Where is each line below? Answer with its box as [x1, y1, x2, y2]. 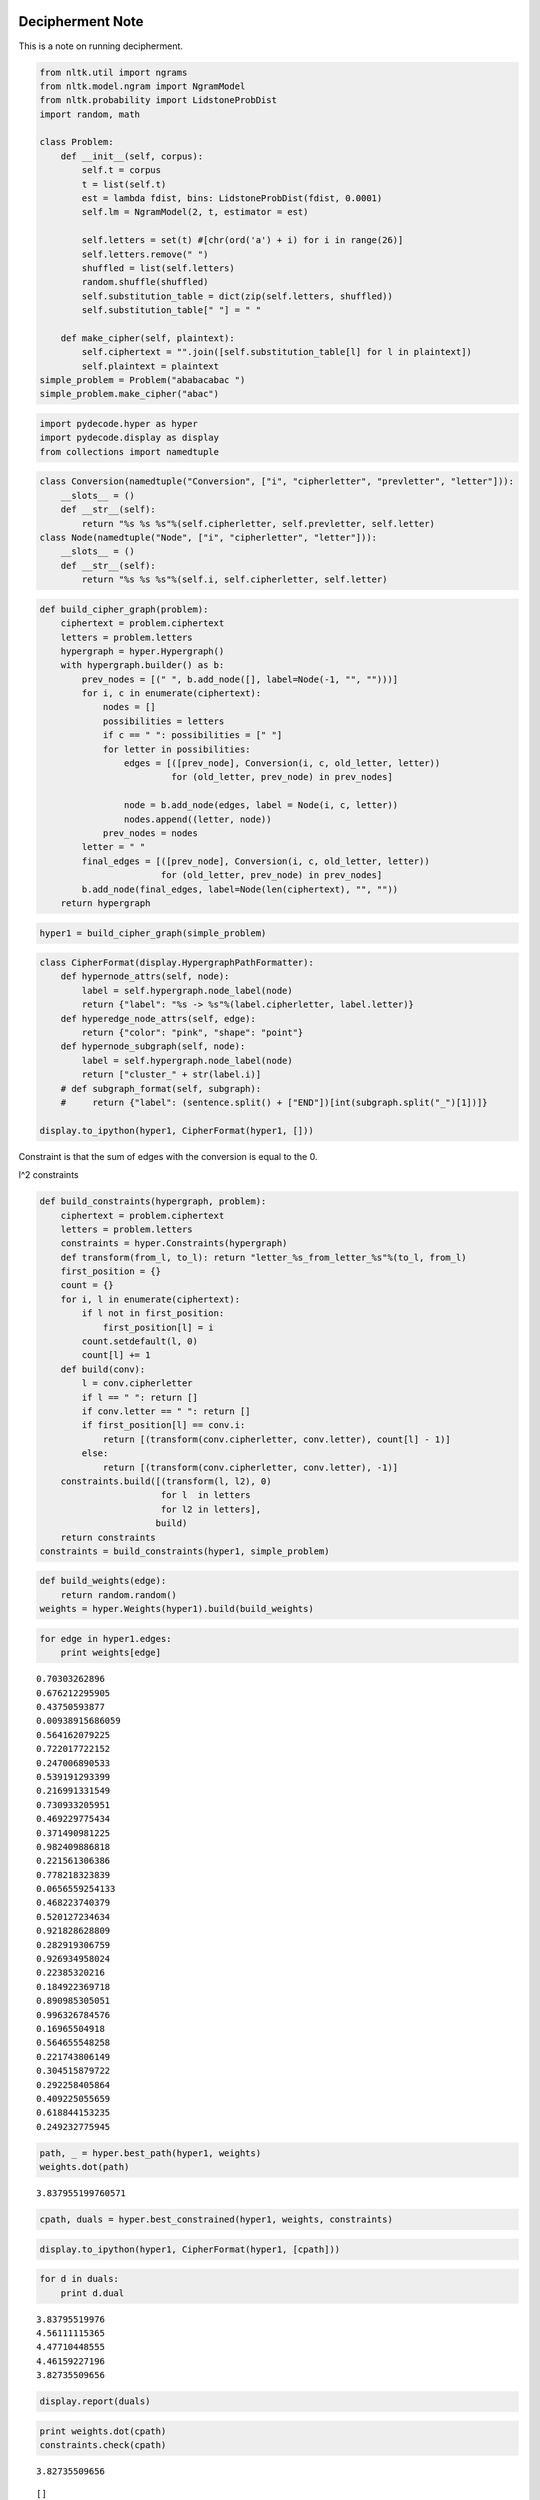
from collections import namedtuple [39, 446, 220, 457]
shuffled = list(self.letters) [81, 262, 235, 274]
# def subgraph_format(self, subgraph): [60, 1083, 262, 1094]
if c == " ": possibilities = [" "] [102, 730, 283, 741]
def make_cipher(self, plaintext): [60, 332, 235, 344]
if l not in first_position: [81, 1308, 225, 1319]
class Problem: [39, 136, 114, 148]
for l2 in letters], [160, 1503, 262, 1515]
